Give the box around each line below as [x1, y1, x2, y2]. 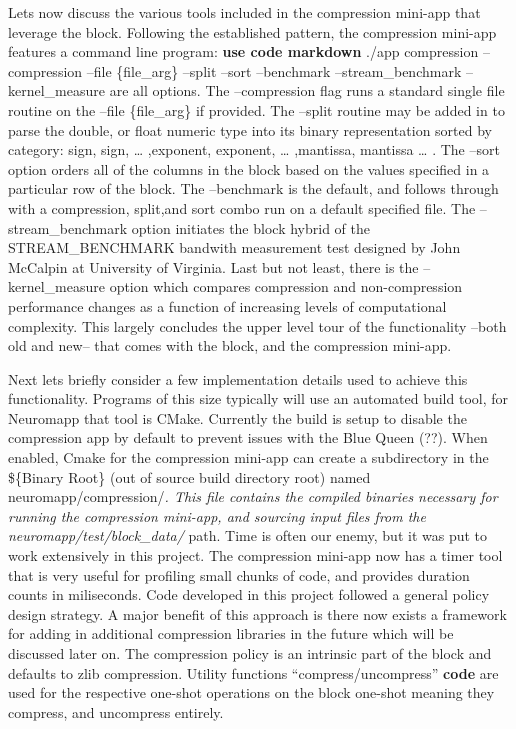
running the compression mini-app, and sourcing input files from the [8, 505, 426, 526]
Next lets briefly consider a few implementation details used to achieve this [8, 368, 468, 389]
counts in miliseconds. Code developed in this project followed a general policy [8, 584, 490, 605]
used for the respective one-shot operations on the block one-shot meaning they [8, 682, 495, 703]
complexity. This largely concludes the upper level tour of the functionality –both [8, 315, 507, 336]
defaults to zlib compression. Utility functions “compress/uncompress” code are [8, 662, 499, 683]
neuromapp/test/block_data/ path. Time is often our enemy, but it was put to [8, 525, 488, 546]
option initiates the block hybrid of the [131, 217, 370, 238]
